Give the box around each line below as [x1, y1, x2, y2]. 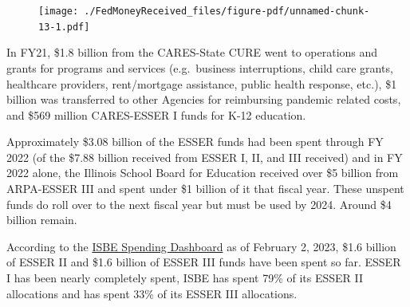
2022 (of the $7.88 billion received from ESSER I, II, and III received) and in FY [6, 148, 403, 165]
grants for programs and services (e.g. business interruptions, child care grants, [6, 59, 393, 76]
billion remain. [6, 211, 77, 228]
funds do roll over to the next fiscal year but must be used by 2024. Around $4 [6, 195, 392, 212]
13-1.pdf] [38, 21, 90, 33]
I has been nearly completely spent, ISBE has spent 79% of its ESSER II [6, 270, 364, 286]
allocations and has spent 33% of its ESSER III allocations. [6, 285, 298, 301]
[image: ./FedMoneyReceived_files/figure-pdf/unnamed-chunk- [38, 6, 370, 17]
